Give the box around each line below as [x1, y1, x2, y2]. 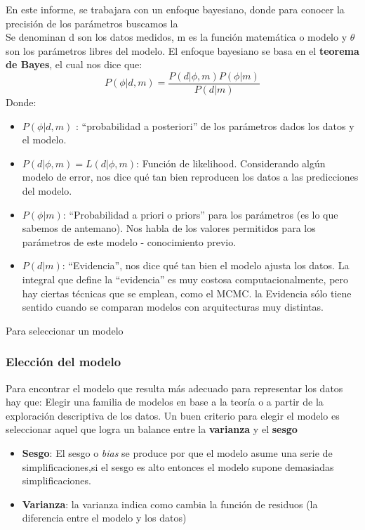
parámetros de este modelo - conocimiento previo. [22, 234, 237, 249]
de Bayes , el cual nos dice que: [6, 57, 142, 72]
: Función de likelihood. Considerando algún [136, 155, 326, 170]
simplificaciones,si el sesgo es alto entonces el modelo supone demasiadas [22, 459, 334, 474]
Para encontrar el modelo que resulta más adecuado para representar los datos [6, 380, 343, 395]
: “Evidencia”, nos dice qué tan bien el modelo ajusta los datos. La [62, 258, 350, 273]
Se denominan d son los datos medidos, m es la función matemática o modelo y [6, 30, 347, 44]
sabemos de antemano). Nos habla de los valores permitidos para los [22, 221, 316, 235]
